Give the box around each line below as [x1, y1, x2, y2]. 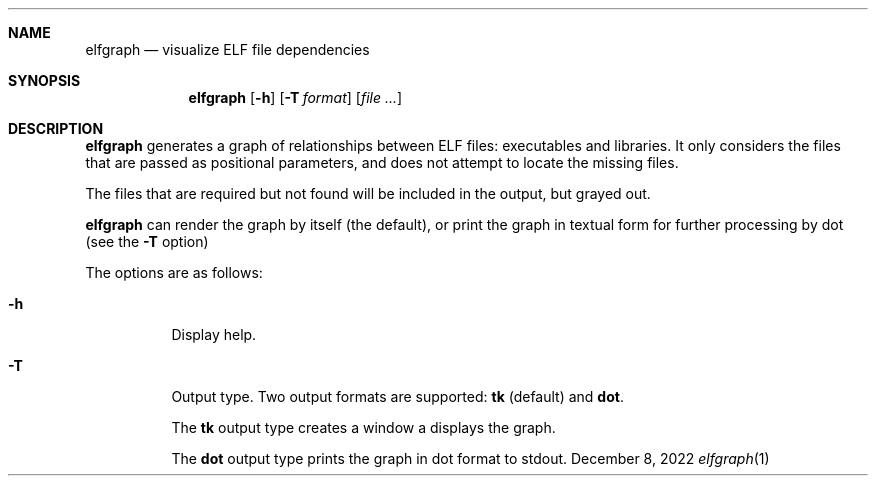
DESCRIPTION [8, 120, 104, 137]
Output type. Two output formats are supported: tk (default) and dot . [171, 388, 624, 405]
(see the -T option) [85, 233, 209, 250]
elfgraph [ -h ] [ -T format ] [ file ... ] [188, 89, 403, 106]
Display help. [171, 326, 257, 343]
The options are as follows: [85, 264, 263, 281]
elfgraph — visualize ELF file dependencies [85, 41, 370, 58]
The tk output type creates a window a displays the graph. [171, 419, 556, 436]
